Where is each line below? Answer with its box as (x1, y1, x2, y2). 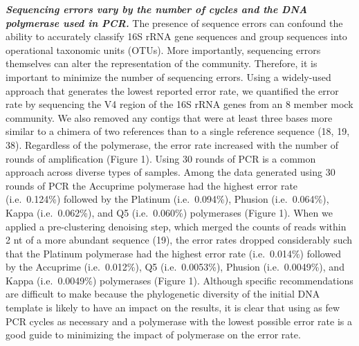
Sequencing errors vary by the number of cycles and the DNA (6, 2, 308, 16)
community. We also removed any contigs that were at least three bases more (6, 110, 333, 125)
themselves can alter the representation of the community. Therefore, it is (6, 56, 317, 71)
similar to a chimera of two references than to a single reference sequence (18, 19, (6, 124, 350, 138)
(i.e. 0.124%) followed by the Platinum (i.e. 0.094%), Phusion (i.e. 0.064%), (6, 192, 329, 206)
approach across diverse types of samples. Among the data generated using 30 (6, 165, 335, 179)
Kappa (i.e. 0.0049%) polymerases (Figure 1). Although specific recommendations (6, 273, 353, 287)
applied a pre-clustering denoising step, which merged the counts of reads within (6, 219, 347, 233)
